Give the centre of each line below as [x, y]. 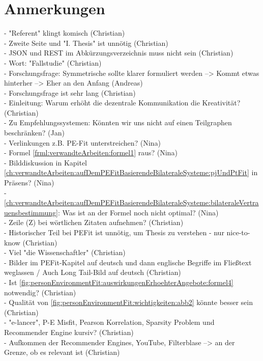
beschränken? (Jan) [34, 133]
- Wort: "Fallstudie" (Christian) [53, 62]
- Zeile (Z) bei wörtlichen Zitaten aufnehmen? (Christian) [94, 222]
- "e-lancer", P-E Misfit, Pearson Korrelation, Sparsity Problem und [109, 322]
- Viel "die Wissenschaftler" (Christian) [65, 252]
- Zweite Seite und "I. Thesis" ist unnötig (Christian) [86, 43]
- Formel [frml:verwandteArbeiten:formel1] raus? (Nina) [91, 152]
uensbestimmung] [31, 212]
